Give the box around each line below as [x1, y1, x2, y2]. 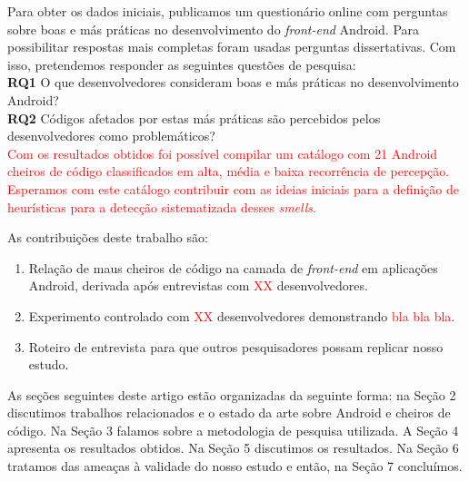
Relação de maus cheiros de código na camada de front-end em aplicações [28, 258, 438, 277]
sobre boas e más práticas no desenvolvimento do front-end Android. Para [7, 19, 420, 38]
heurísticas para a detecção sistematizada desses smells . [7, 197, 316, 216]
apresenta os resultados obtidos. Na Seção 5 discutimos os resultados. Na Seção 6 [7, 438, 459, 457]
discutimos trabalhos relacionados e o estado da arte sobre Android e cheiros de [7, 403, 451, 422]
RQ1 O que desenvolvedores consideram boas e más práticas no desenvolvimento [7, 73, 459, 92]
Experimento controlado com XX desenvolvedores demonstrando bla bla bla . [28, 306, 455, 325]
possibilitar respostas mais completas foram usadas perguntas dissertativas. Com [7, 37, 456, 56]
